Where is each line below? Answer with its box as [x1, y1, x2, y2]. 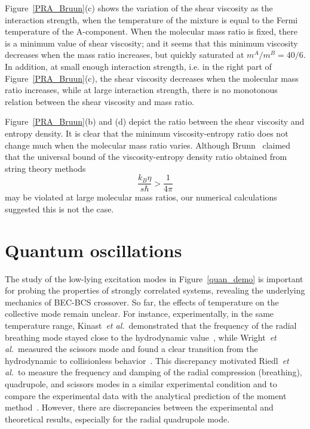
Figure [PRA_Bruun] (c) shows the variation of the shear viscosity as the [5, 2, 273, 14]
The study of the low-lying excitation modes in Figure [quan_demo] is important [5, 272, 303, 285]
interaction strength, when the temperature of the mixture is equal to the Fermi [5, 13, 298, 26]
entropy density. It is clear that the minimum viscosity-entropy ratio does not [5, 126, 288, 139]
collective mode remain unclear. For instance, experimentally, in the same [5, 307, 274, 320]
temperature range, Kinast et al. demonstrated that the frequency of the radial [5, 319, 297, 332]
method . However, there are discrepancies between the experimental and [5, 401, 274, 413]
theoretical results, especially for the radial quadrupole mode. [5, 412, 230, 425]
